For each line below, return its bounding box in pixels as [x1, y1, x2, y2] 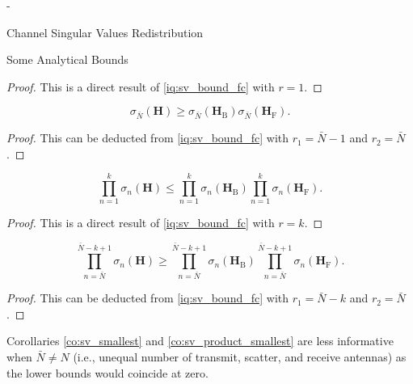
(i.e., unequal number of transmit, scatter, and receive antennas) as [73, 348, 407, 365]
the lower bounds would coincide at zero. [6, 364, 209, 381]
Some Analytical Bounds [6, 51, 129, 68]
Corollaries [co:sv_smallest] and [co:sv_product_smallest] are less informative [6, 332, 394, 349]
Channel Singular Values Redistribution [6, 23, 204, 40]
